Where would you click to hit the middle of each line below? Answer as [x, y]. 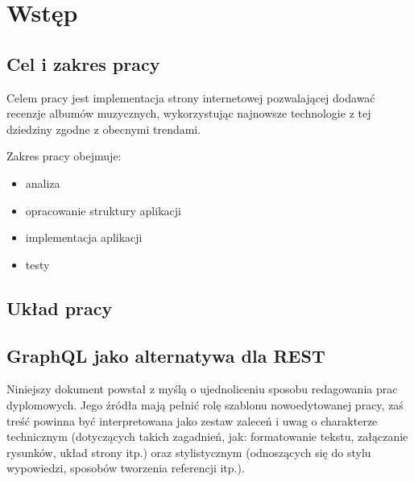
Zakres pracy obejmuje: [64, 156]
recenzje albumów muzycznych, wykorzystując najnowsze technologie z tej [189, 113]
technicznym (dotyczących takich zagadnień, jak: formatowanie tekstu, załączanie [207, 436]
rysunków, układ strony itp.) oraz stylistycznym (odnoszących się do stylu [189, 452]
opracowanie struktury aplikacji [103, 210]
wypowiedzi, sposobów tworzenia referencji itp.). [126, 468]
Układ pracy [60, 307]
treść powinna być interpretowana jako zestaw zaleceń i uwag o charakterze [192, 420]
